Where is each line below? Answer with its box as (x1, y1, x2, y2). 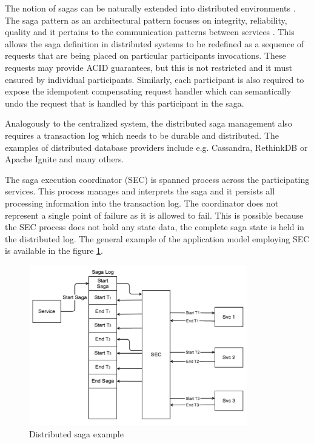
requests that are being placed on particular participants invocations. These (5, 49, 286, 62)
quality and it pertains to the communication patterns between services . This (5, 25, 295, 38)
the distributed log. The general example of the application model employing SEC (5, 232, 310, 245)
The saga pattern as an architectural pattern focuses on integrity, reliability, (5, 13, 287, 26)
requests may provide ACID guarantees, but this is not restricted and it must (5, 61, 293, 73)
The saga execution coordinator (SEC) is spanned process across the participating (5, 173, 310, 185)
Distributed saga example (29, 428, 124, 440)
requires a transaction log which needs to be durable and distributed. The (5, 128, 279, 141)
